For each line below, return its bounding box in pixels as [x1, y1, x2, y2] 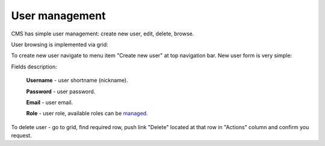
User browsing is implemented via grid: [11, 41, 108, 48]
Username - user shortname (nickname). [26, 77, 129, 84]
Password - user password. [26, 88, 96, 95]
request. [11, 132, 32, 139]
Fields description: [11, 63, 57, 70]
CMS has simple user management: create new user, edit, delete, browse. [11, 30, 194, 37]
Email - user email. [26, 99, 73, 106]
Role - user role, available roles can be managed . [26, 110, 148, 117]
